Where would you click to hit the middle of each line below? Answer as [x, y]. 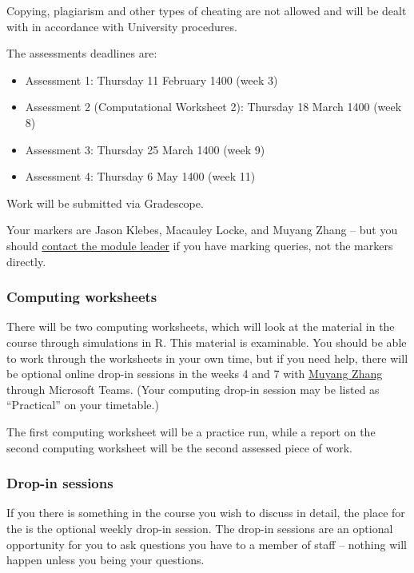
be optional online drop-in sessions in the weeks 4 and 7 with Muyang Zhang [195, 374]
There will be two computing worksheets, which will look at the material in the [201, 326]
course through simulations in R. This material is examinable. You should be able [207, 342]
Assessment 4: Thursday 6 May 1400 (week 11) [140, 176]
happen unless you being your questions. [105, 560]
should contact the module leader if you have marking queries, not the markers [200, 245]
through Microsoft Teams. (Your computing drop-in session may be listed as [193, 389]
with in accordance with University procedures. [122, 26]
